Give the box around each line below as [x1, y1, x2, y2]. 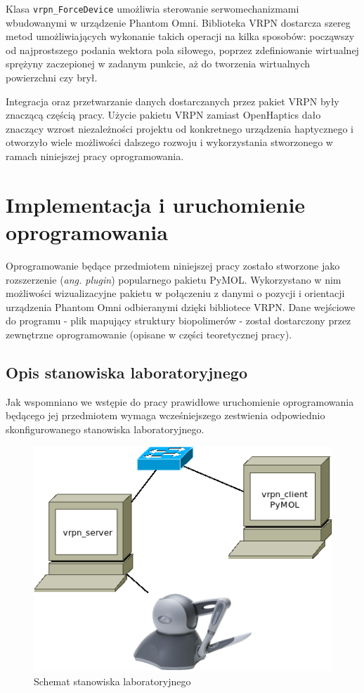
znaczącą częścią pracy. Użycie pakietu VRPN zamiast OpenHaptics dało [6, 107, 321, 122]
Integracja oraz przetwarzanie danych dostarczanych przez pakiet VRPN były [6, 93, 339, 108]
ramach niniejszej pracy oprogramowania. [6, 149, 184, 163]
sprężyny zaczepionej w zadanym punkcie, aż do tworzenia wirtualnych [6, 56, 311, 71]
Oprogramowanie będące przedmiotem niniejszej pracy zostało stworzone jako [6, 258, 340, 272]
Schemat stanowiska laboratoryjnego [34, 673, 191, 688]
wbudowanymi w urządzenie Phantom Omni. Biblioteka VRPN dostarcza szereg [6, 15, 351, 29]
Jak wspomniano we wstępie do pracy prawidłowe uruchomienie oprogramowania [6, 394, 354, 409]
